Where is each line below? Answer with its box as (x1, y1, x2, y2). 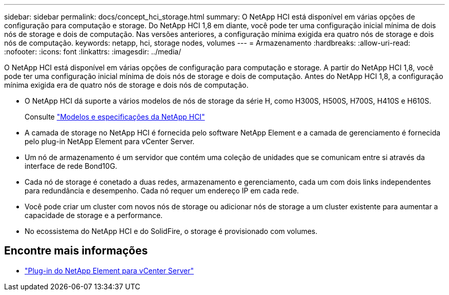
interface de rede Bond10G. (25, 162, 117, 170)
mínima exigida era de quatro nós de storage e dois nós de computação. (4, 81, 249, 89)
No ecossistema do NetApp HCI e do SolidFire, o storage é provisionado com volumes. (25, 227, 318, 235)
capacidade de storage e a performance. (25, 211, 163, 220)
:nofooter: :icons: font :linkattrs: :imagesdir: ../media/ (4, 47, 181, 56)
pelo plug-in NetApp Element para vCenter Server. (25, 137, 195, 146)
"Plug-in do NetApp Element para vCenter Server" (25, 266, 194, 275)
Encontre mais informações (4, 244, 148, 258)
